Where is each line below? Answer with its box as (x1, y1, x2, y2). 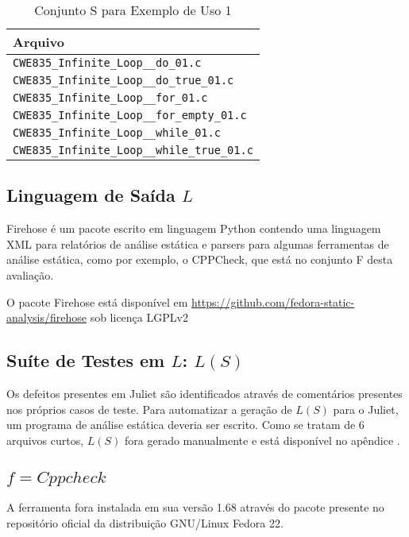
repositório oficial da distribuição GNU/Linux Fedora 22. (6, 514, 284, 531)
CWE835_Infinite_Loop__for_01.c (13, 91, 208, 104)
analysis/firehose (6, 309, 87, 326)
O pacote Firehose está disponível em (6, 293, 188, 310)
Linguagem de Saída (6, 183, 176, 207)
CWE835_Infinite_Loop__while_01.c (13, 126, 221, 139)
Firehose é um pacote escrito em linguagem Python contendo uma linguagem (6, 220, 381, 237)
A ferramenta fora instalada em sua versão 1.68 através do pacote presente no (6, 499, 384, 516)
